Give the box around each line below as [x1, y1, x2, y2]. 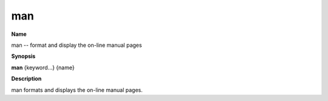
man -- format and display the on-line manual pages [11, 41, 142, 49]
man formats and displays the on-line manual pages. [11, 86, 143, 94]
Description [11, 75, 42, 82]
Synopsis [11, 52, 36, 60]
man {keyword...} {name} [11, 64, 75, 71]
